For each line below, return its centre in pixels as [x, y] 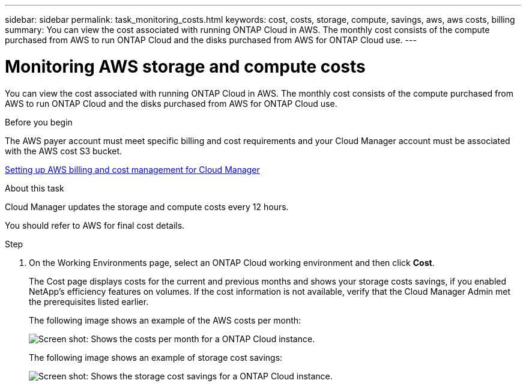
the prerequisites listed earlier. [89, 301]
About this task [35, 188]
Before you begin [39, 122]
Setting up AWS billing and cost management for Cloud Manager [132, 169]
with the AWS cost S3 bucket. [64, 151]
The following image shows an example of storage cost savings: [156, 357]
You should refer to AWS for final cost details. [95, 225]
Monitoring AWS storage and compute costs [185, 66]
